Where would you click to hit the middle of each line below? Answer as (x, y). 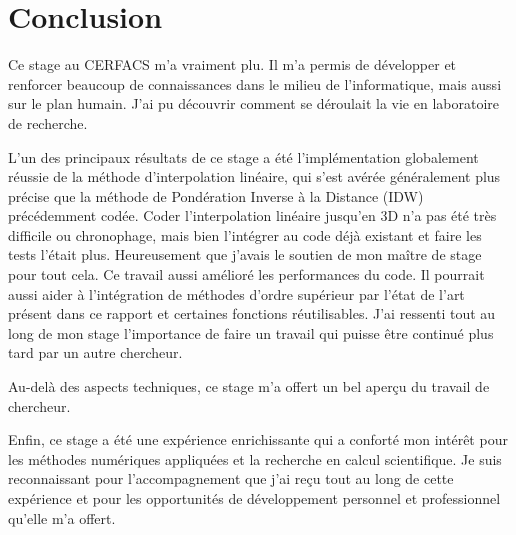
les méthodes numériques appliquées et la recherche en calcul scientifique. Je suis (255, 458)
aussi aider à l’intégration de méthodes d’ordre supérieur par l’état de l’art (236, 293)
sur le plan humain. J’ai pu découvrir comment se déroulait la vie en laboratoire (253, 103)
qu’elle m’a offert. (62, 517)
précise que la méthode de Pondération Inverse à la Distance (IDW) (216, 195)
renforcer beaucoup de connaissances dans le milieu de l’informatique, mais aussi (255, 83)
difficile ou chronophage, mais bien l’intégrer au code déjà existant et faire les (245, 234)
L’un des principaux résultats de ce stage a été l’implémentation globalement (243, 156)
